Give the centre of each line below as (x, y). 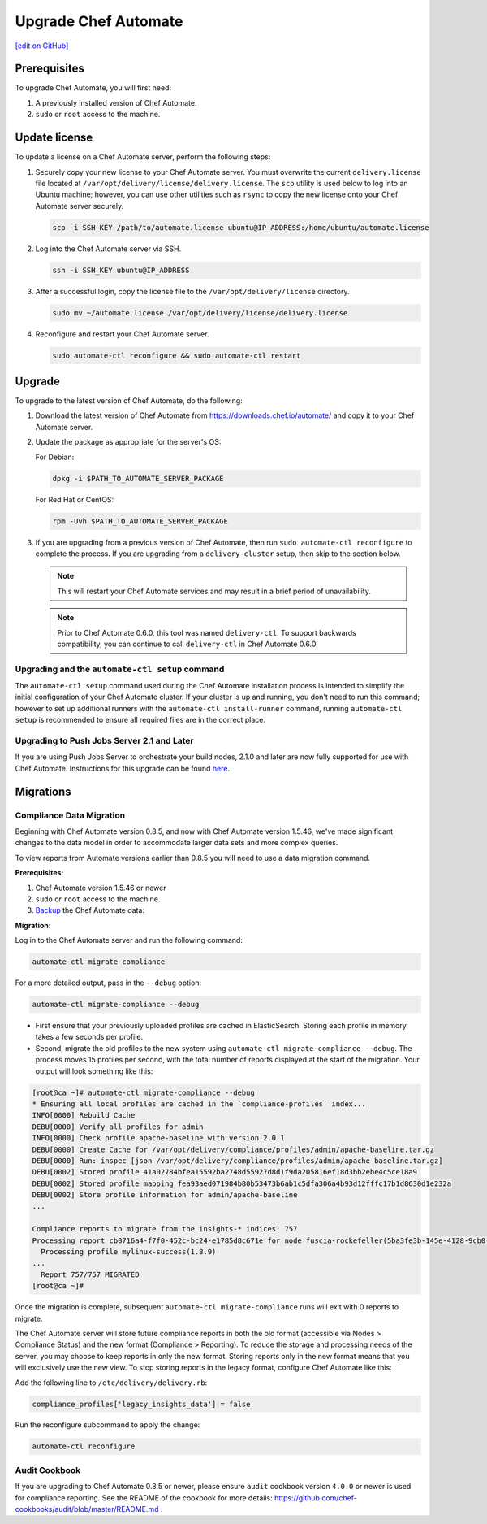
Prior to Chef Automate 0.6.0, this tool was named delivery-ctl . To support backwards (207, 632)
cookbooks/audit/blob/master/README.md (87, 1509)
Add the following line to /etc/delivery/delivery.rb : (111, 1383)
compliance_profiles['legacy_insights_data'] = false (141, 1404)
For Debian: (55, 457)
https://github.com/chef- (315, 1498)
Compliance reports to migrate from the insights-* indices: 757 (165, 1229)
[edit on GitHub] (42, 46)
